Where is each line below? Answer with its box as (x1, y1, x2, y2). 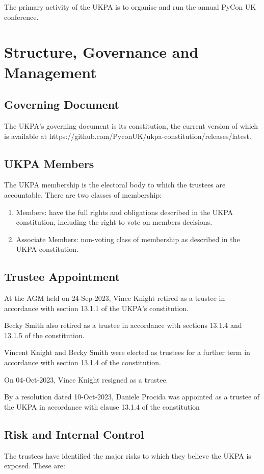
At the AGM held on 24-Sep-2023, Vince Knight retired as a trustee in (4, 293, 225, 303)
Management (4, 61, 97, 82)
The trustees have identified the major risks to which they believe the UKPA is (4, 450, 251, 461)
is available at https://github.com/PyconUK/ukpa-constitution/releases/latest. (4, 130, 251, 141)
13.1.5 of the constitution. (4, 329, 85, 340)
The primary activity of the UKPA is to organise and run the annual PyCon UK (4, 2, 256, 12)
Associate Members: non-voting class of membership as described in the (16, 233, 240, 244)
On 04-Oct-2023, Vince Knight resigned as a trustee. (4, 374, 168, 385)
